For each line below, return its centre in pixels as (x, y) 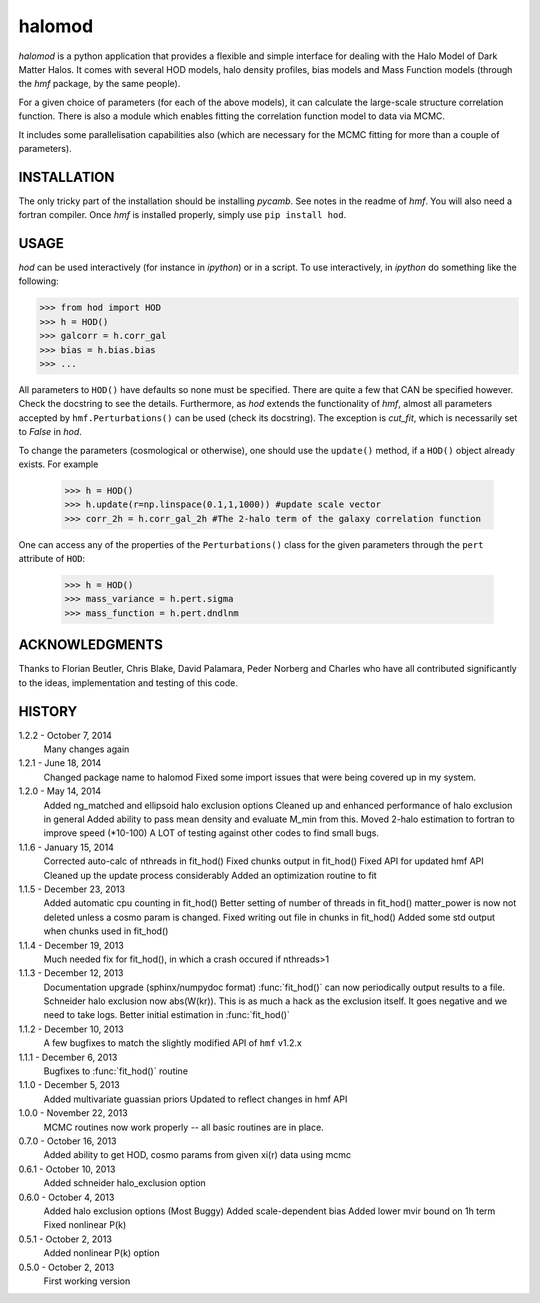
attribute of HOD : (52, 559)
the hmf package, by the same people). (99, 84)
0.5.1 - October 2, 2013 (65, 1239)
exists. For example (58, 464)
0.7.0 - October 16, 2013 (67, 1141)
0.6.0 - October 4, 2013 (66, 1197)
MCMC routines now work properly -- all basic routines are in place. (183, 1127)
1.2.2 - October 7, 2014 (65, 735)
